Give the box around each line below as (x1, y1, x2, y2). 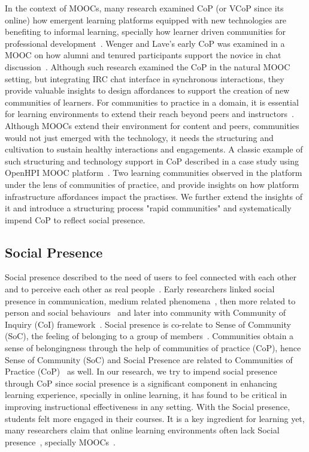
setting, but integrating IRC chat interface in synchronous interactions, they (5, 72, 284, 85)
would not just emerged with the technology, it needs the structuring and (5, 131, 274, 143)
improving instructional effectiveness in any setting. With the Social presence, (5, 400, 290, 413)
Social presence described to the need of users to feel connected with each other (5, 271, 296, 283)
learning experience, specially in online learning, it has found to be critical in (5, 388, 287, 401)
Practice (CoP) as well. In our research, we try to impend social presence (5, 365, 277, 378)
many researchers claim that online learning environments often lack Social (5, 424, 280, 436)
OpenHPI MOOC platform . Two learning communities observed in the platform (5, 166, 302, 179)
